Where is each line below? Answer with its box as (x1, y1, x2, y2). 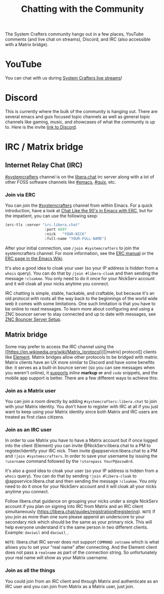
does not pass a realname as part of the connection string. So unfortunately (5, 549, 157, 556)
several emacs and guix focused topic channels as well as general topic (5, 114, 151, 120)
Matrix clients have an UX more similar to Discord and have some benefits (5, 359, 155, 365)
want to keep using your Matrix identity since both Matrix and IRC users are (5, 409, 158, 415)
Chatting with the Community (21, 3, 144, 15)
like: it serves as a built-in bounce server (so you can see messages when (5, 365, 155, 370)
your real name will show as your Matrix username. (5, 555, 109, 561)
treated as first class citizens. (5, 414, 65, 420)
